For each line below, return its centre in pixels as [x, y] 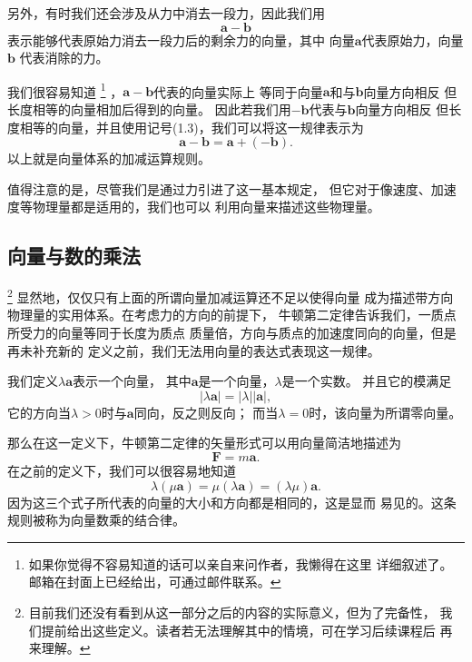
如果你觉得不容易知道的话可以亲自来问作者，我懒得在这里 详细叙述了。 [241, 563]
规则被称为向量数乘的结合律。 [96, 520]
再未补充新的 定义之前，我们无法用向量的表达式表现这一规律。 [194, 350]
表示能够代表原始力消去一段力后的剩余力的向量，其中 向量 [181, 40]
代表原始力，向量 [413, 40]
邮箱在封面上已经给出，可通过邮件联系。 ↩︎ [155, 582]
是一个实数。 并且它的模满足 [367, 381]
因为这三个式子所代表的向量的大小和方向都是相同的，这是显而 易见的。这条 [232, 502]
